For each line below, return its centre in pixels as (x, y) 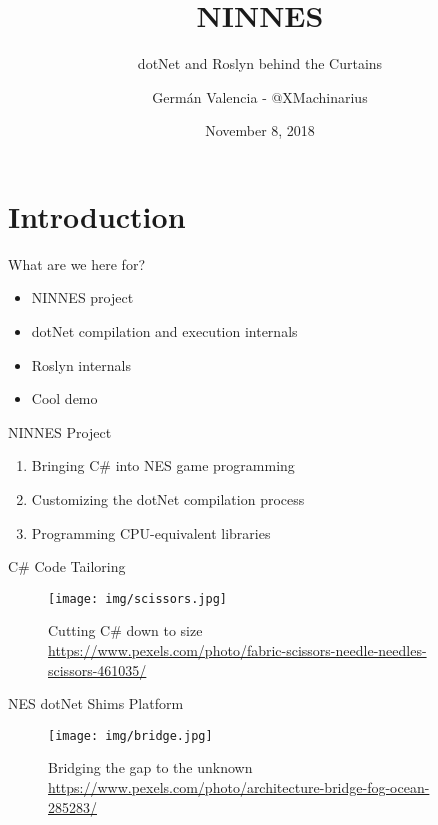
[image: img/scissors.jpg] (137, 598)
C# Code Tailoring (67, 566)
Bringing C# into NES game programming (163, 465)
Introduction (97, 215)
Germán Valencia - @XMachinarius (260, 96)
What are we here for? (76, 263)
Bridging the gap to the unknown (150, 767)
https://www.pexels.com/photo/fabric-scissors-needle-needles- (237, 650)
